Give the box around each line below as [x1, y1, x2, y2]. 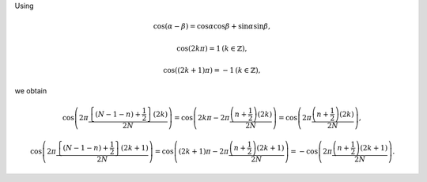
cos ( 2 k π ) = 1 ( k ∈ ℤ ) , [176, 44, 248, 53]
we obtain [14, 86, 47, 96]
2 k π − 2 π [198, 113, 230, 122]
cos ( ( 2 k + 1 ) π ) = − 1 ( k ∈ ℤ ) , [163, 66, 261, 74]
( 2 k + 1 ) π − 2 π [178, 147, 229, 156]
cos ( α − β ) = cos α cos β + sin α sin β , [153, 22, 270, 31]
